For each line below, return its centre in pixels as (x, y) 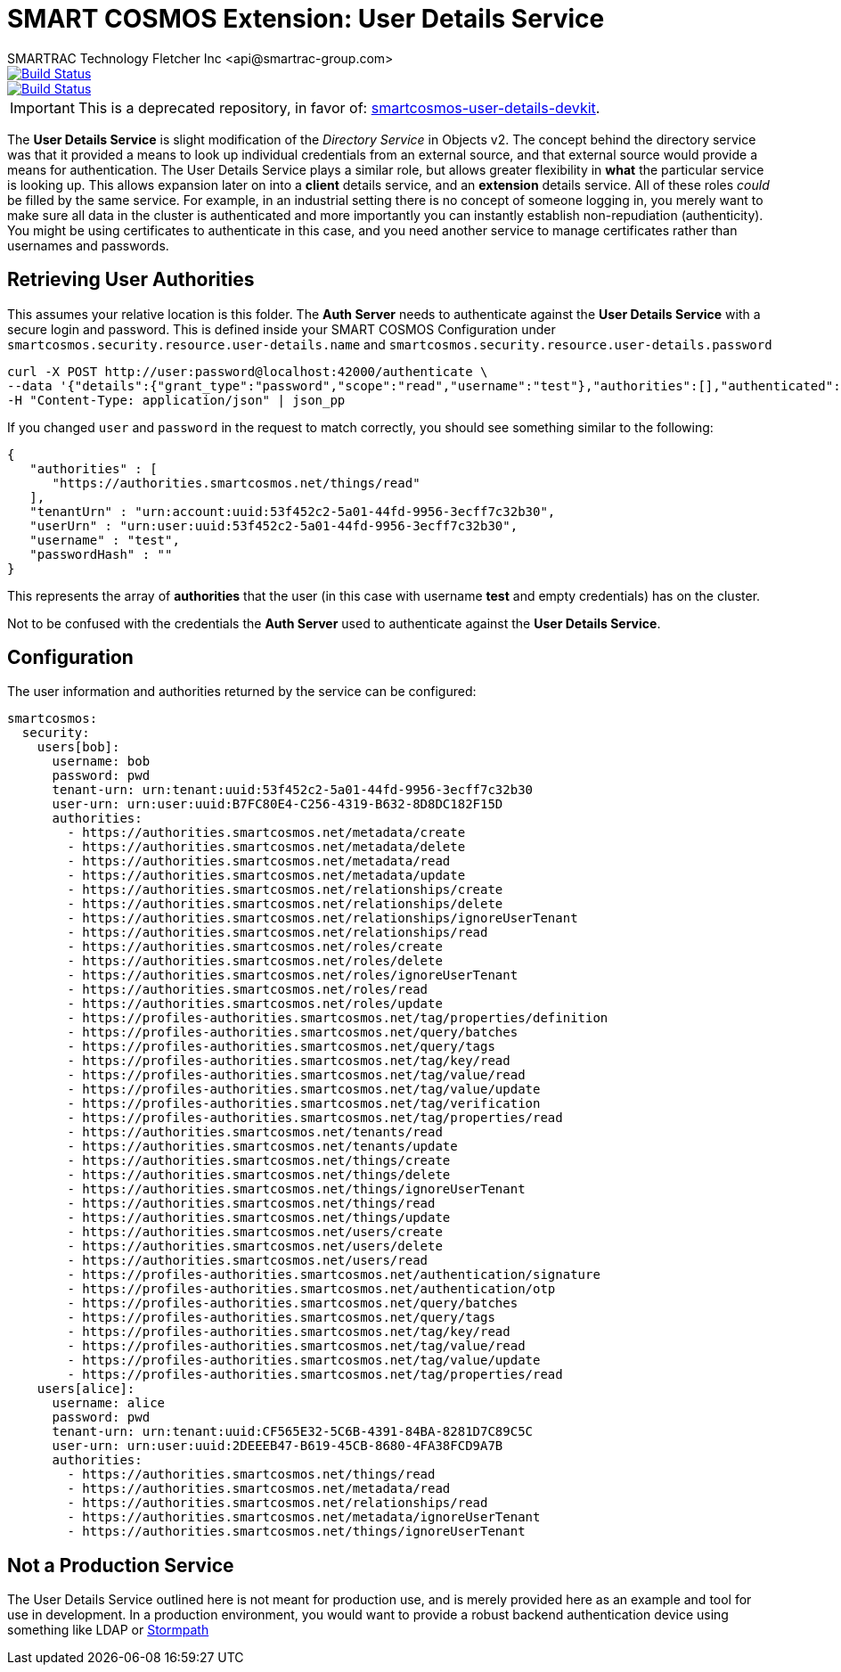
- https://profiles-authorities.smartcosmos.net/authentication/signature (334, 1275)
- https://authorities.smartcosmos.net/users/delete (255, 1246)
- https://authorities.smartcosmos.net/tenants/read (255, 1132)
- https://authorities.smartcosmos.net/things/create (259, 1161)
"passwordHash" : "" (101, 554)
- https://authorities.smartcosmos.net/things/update (259, 1218)
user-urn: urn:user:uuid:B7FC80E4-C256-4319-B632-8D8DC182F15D (278, 804)
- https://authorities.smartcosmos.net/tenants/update (262, 1147)
